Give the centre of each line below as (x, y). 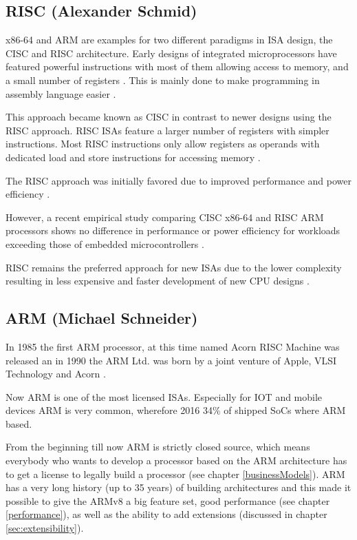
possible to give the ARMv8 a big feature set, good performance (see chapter (168, 500)
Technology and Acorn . (56, 374)
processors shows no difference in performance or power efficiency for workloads (173, 230)
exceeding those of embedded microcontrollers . (105, 243)
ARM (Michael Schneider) (102, 318)
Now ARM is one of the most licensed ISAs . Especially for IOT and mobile (164, 396)
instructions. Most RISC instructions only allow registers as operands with (163, 144)
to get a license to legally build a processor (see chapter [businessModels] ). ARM (175, 474)
